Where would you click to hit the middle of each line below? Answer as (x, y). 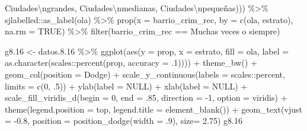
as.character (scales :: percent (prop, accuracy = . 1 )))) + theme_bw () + (131, 63)
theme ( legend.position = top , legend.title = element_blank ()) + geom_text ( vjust (153, 109)
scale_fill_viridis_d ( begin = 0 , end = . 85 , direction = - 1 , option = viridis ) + (146, 98)
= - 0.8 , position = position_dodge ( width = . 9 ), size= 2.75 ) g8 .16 (124, 121)
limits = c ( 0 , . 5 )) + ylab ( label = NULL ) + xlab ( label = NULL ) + (126, 86)
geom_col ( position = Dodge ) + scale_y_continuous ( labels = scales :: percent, (145, 74)
